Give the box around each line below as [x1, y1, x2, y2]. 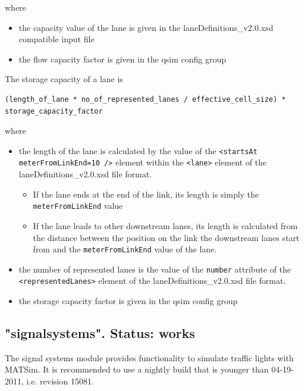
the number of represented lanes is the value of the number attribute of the [18, 262, 291, 275]
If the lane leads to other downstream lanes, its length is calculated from [33, 219, 298, 232]
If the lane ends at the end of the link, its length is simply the [33, 187, 259, 200]
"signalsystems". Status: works [5, 324, 195, 342]
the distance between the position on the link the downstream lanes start [33, 231, 300, 243]
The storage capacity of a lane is [5, 73, 123, 85]
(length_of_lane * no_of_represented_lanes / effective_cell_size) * [5, 95, 286, 104]
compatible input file [18, 33, 95, 45]
